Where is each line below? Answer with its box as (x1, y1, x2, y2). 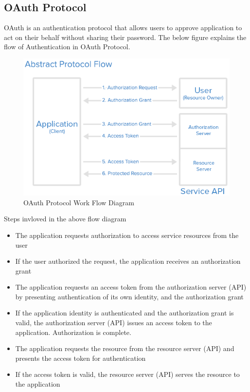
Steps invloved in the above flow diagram (4, 214, 126, 224)
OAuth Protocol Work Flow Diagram (23, 197, 134, 207)
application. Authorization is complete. (15, 327, 131, 337)
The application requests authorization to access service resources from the (15, 230, 239, 240)
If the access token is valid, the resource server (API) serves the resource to (15, 369, 240, 379)
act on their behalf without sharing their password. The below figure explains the (4, 32, 247, 42)
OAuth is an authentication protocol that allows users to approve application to (4, 22, 242, 33)
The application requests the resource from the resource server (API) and (15, 343, 234, 353)
